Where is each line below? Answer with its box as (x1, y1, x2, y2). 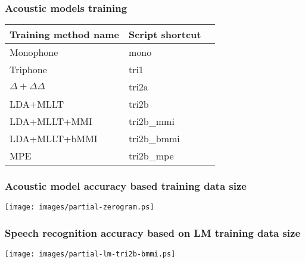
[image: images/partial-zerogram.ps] (5, 203, 154, 212)
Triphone (10, 62, 47, 77)
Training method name (10, 27, 119, 42)
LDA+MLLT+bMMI (10, 131, 98, 146)
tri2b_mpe (128, 149, 174, 163)
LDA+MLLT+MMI (10, 114, 92, 129)
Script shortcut (128, 27, 201, 42)
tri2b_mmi (128, 114, 175, 129)
